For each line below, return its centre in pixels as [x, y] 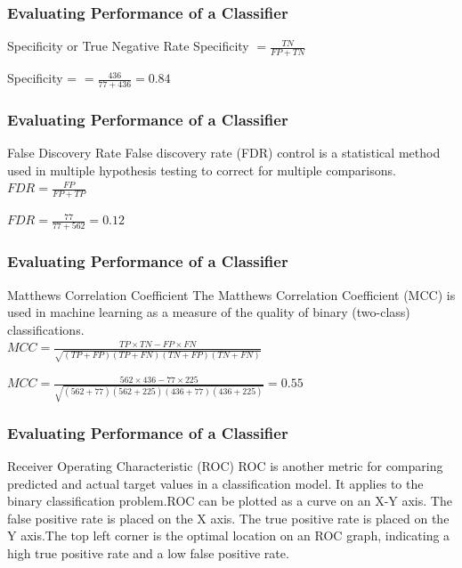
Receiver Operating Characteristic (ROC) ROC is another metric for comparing [225, 466]
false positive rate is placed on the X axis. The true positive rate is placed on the [228, 518]
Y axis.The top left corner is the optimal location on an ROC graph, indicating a [229, 536]
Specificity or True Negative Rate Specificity [128, 46]
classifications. [46, 329]
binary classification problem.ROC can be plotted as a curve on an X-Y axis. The [230, 501]
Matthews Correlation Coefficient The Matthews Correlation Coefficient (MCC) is [231, 294]
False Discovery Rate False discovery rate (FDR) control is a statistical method [224, 153]
